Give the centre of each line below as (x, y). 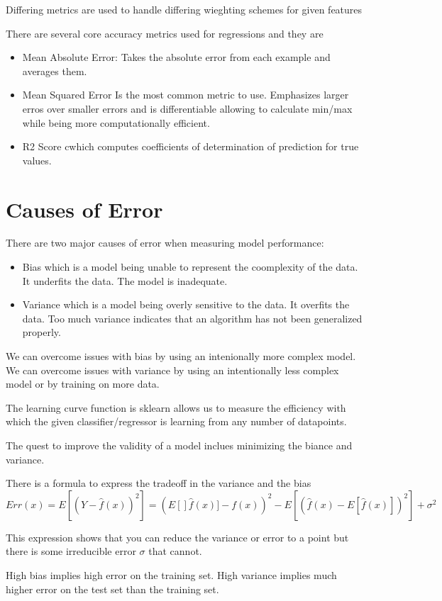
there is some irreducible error (71, 551)
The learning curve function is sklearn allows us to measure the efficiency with (176, 407)
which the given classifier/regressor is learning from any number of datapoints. (176, 421)
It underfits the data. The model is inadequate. (125, 280)
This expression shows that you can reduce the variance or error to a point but (177, 537)
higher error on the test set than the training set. (112, 589)
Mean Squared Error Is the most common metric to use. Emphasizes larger (186, 95)
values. (37, 160)
